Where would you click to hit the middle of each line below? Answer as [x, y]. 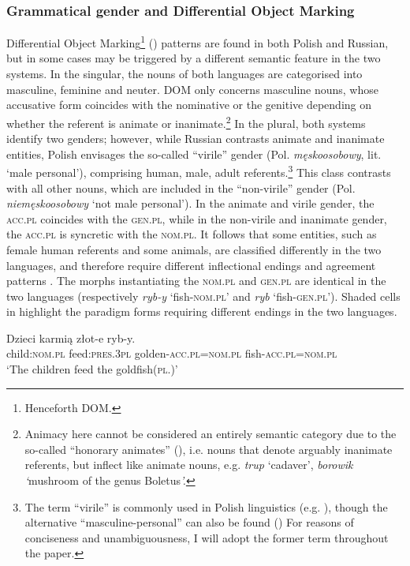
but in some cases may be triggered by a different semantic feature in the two [194, 58]
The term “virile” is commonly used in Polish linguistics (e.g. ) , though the [206, 506]
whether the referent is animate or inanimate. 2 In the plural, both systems [186, 122]
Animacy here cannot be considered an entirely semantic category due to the [211, 434]
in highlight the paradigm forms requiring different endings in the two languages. [202, 311]
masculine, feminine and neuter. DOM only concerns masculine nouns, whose [192, 89]
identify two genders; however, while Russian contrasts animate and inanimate [196, 139]
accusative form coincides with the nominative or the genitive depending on [189, 105]
